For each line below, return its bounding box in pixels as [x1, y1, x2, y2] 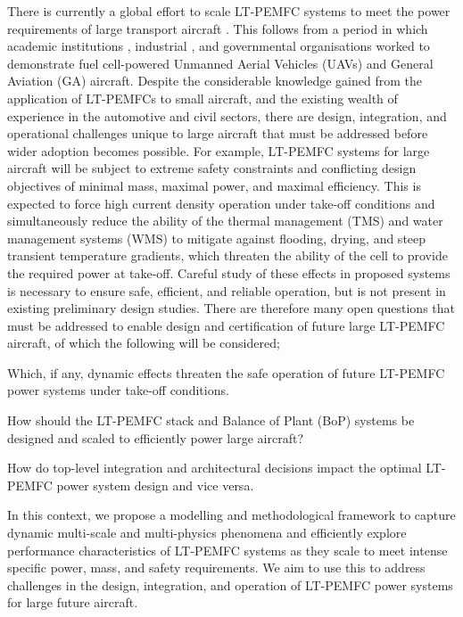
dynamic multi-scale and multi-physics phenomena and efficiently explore [7, 523, 407, 542]
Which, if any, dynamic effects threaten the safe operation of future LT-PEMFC [7, 363, 445, 382]
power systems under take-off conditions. [7, 381, 229, 399]
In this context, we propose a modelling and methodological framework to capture [7, 506, 456, 524]
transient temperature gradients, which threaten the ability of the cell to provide [7, 246, 448, 265]
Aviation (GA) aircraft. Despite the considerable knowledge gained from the [7, 71, 422, 90]
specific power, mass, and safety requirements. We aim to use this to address [7, 558, 426, 577]
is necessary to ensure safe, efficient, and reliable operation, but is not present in [7, 281, 446, 300]
